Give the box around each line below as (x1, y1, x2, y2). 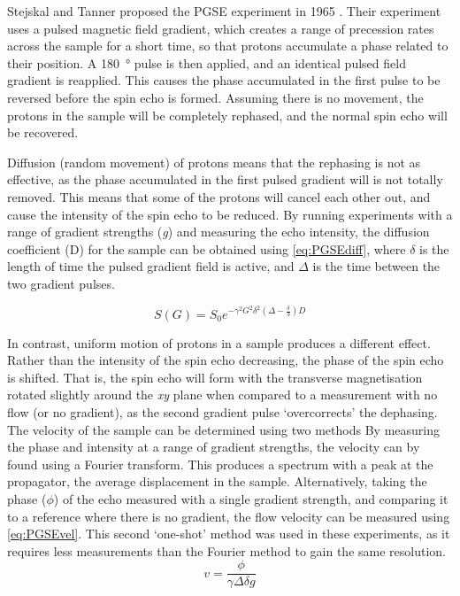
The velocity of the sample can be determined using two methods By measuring (7, 420, 440, 438)
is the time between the (312, 257, 441, 275)
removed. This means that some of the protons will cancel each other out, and (7, 187, 431, 205)
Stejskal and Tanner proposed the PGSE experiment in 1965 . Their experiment (7, 2, 441, 19)
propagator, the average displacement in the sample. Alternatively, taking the (7, 472, 427, 491)
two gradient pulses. (7, 274, 115, 292)
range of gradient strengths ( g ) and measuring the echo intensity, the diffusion (7, 222, 430, 241)
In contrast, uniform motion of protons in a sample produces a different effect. (7, 333, 431, 352)
